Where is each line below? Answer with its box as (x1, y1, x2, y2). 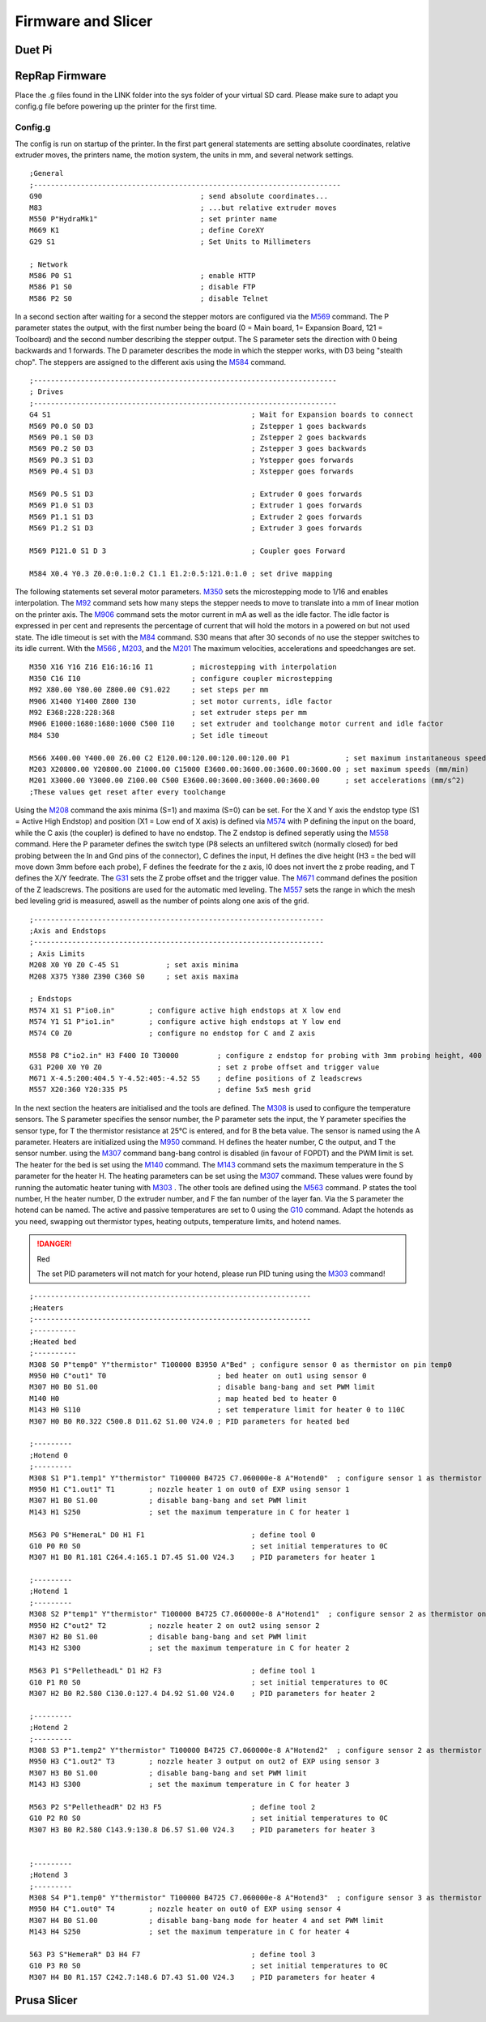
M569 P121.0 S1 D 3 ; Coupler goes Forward (29, 546, 346, 555)
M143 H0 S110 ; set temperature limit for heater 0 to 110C (29, 1405, 405, 1415)
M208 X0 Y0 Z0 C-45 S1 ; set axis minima (29, 961, 239, 970)
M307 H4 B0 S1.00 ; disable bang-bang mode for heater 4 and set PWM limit (29, 1916, 384, 1925)
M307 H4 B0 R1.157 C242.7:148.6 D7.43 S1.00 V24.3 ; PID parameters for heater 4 (29, 1973, 376, 1981)
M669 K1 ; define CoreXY (29, 225, 265, 235)
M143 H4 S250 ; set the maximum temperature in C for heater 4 (29, 1927, 350, 1937)
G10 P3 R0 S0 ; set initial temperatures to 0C (29, 1961, 389, 1970)
